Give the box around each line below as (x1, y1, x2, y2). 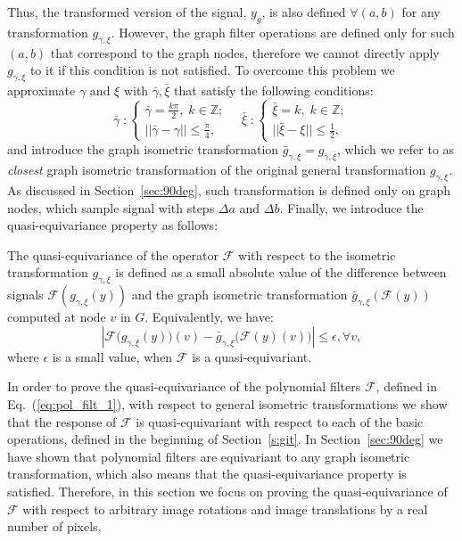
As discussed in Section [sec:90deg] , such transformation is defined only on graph (7, 181, 450, 200)
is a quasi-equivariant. (192, 347, 312, 365)
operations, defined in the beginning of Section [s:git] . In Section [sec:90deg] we (7, 430, 443, 448)
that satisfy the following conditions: (174, 80, 374, 99)
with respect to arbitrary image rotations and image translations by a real (22, 499, 428, 518)
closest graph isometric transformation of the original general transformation (7, 160, 426, 179)
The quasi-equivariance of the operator (7, 245, 219, 264)
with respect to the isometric (238, 245, 396, 264)
